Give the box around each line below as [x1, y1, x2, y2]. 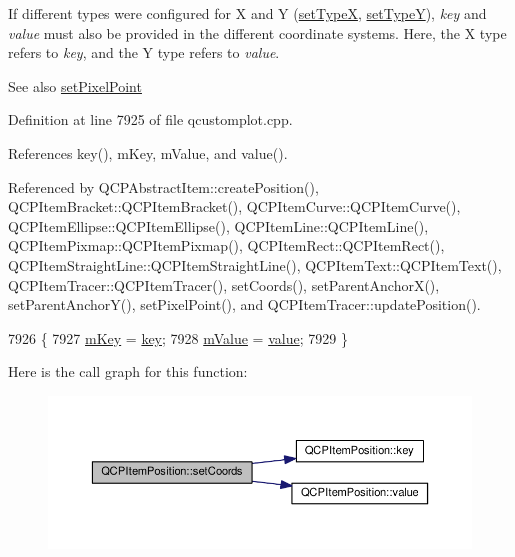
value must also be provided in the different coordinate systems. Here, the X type [8, 22, 507, 43]
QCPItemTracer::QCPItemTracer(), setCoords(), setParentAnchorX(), [8, 274, 440, 295]
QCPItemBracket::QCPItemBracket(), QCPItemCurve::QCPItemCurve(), [8, 196, 461, 217]
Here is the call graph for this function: [8, 361, 248, 382]
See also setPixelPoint [8, 75, 142, 96]
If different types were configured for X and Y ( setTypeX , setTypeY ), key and [8, 3, 487, 23]
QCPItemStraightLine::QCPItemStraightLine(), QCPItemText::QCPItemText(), [8, 254, 502, 275]
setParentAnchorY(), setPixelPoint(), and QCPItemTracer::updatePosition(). [8, 294, 481, 315]
